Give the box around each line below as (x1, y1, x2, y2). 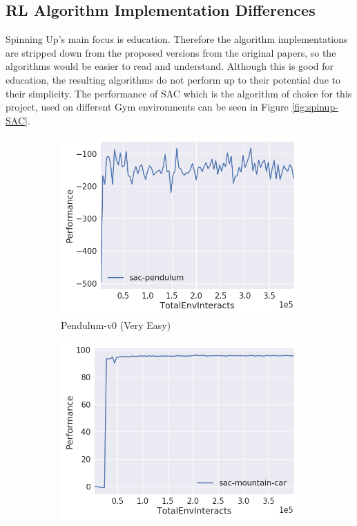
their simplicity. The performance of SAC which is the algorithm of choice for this (6, 86, 352, 100)
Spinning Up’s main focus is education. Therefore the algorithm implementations (6, 32, 348, 46)
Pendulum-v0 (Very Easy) (61, 317, 171, 332)
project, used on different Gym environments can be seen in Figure (6, 100, 289, 114)
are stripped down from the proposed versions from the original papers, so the (6, 45, 336, 59)
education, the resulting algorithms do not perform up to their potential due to (6, 72, 340, 86)
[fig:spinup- (291, 100, 338, 114)
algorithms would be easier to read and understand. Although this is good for (6, 59, 334, 73)
